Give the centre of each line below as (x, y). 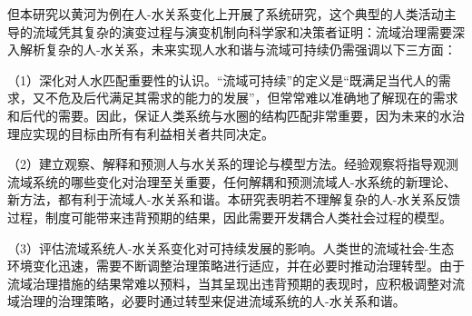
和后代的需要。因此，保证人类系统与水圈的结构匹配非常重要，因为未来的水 (230, 115)
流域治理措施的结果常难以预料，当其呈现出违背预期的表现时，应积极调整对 (230, 283)
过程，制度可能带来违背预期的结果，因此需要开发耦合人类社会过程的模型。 (230, 217)
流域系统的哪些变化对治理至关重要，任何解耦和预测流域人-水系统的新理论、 (232, 181)
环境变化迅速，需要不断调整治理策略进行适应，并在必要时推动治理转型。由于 (236, 266)
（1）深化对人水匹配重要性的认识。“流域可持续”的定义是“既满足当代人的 (223, 79)
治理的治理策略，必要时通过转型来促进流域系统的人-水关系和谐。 (212, 301)
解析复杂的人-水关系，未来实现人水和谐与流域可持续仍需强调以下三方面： (238, 49)
